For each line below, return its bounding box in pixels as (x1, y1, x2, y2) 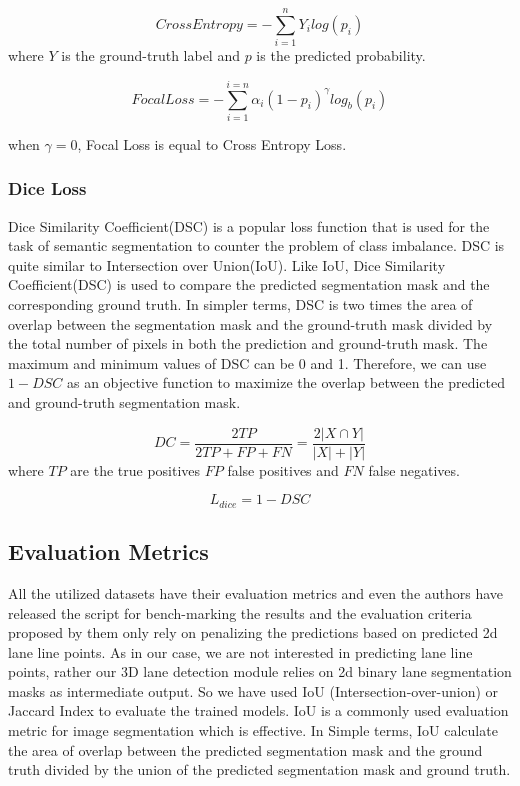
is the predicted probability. (256, 45, 426, 66)
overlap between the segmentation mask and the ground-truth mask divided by (8, 313, 493, 334)
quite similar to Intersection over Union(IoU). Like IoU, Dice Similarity (8, 254, 446, 275)
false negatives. (368, 459, 460, 480)
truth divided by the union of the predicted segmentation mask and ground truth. (8, 759, 511, 780)
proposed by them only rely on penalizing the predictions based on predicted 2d (8, 622, 498, 643)
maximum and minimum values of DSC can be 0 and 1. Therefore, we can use (8, 352, 487, 373)
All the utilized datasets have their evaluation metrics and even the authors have (8, 582, 504, 603)
